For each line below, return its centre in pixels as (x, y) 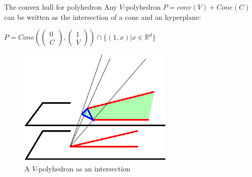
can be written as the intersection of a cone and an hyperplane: (103, 17)
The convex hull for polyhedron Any (61, 7)
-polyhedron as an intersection (83, 168)
